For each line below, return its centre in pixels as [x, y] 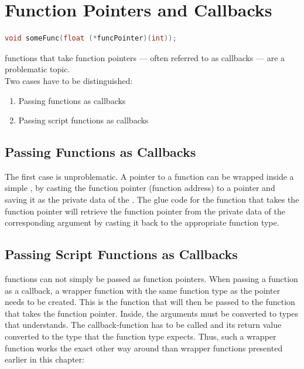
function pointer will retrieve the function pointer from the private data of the [145, 211]
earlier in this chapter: [45, 359]
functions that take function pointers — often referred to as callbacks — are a [145, 57]
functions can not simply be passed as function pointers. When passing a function [151, 279]
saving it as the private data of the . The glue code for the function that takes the [152, 199]
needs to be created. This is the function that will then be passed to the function [150, 302]
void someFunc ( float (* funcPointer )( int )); [91, 38]
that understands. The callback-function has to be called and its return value [143, 325]
